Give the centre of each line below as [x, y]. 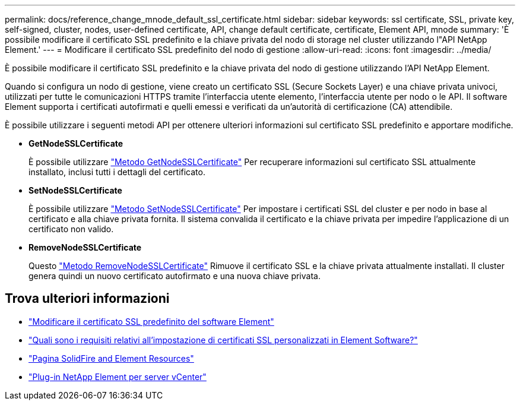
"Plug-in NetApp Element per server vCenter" [118, 376]
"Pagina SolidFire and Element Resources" [111, 358]
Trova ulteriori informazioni [87, 299]
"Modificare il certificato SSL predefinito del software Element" [151, 321]
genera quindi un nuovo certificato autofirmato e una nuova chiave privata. [175, 276]
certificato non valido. [71, 229]
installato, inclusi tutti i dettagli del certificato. [117, 172]
